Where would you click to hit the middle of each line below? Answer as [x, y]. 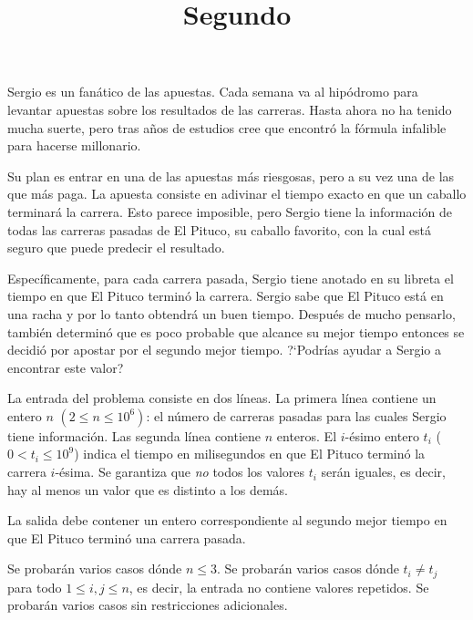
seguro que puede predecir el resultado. [116, 248]
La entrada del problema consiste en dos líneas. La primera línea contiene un [222, 398]
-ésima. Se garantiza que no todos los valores [180, 472]
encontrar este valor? [66, 367]
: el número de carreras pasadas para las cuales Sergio [296, 415]
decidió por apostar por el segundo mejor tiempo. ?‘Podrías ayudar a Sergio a [224, 350]
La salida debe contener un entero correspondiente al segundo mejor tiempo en [227, 520]
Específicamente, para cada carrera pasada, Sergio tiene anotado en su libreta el [231, 278]
